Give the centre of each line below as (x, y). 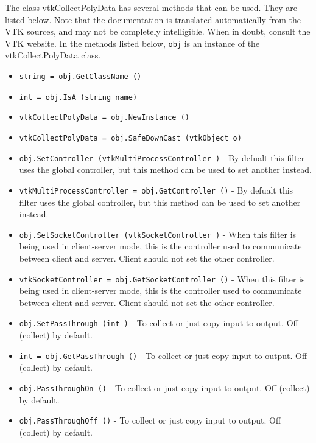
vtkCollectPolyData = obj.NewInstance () (104, 118)
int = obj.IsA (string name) (78, 97)
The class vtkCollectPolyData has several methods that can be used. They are (151, 7)
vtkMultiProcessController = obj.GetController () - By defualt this (156, 190)
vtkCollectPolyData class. (53, 55)
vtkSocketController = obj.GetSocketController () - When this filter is (162, 278)
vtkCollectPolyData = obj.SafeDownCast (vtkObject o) (130, 138)
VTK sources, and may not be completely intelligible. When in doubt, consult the (158, 31)
